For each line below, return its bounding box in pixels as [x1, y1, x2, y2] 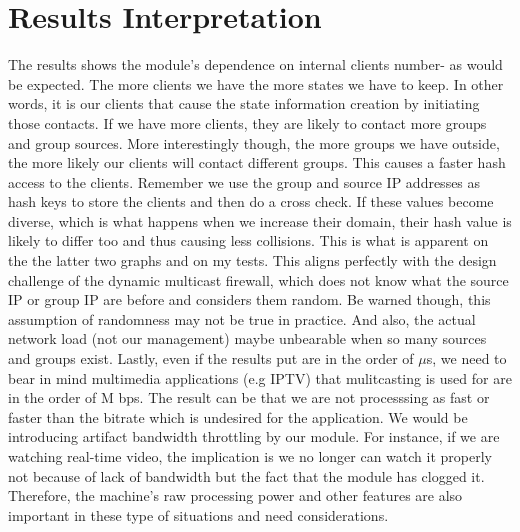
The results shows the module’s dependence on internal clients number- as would [8, 54, 503, 75]
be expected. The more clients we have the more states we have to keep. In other [8, 73, 504, 94]
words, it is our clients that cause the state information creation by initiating [8, 93, 480, 114]
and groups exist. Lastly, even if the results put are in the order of [8, 348, 414, 369]
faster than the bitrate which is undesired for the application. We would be [8, 406, 468, 427]
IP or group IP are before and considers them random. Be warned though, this [8, 289, 491, 310]
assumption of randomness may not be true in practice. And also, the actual [8, 308, 476, 329]
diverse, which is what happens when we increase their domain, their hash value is [8, 210, 512, 231]
